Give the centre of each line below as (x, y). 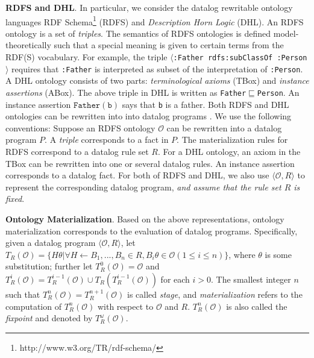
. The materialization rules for (232, 140)
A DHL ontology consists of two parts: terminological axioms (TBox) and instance (157, 80)
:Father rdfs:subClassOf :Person (240, 58)
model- (286, 33)
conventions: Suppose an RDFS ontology (80, 127)
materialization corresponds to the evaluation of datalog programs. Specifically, (152, 231)
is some (278, 254)
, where (242, 254)
